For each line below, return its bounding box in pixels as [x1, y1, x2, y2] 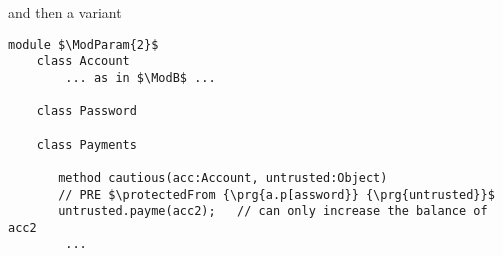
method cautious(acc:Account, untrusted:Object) [58, 170, 388, 185]
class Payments [36, 137, 137, 152]
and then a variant [8, 2, 122, 22]
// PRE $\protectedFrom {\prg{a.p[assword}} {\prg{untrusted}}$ [58, 187, 495, 202]
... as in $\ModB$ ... [65, 70, 216, 85]
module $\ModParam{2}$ [8, 37, 159, 52]
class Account [36, 54, 130, 69]
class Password [36, 104, 137, 119]
